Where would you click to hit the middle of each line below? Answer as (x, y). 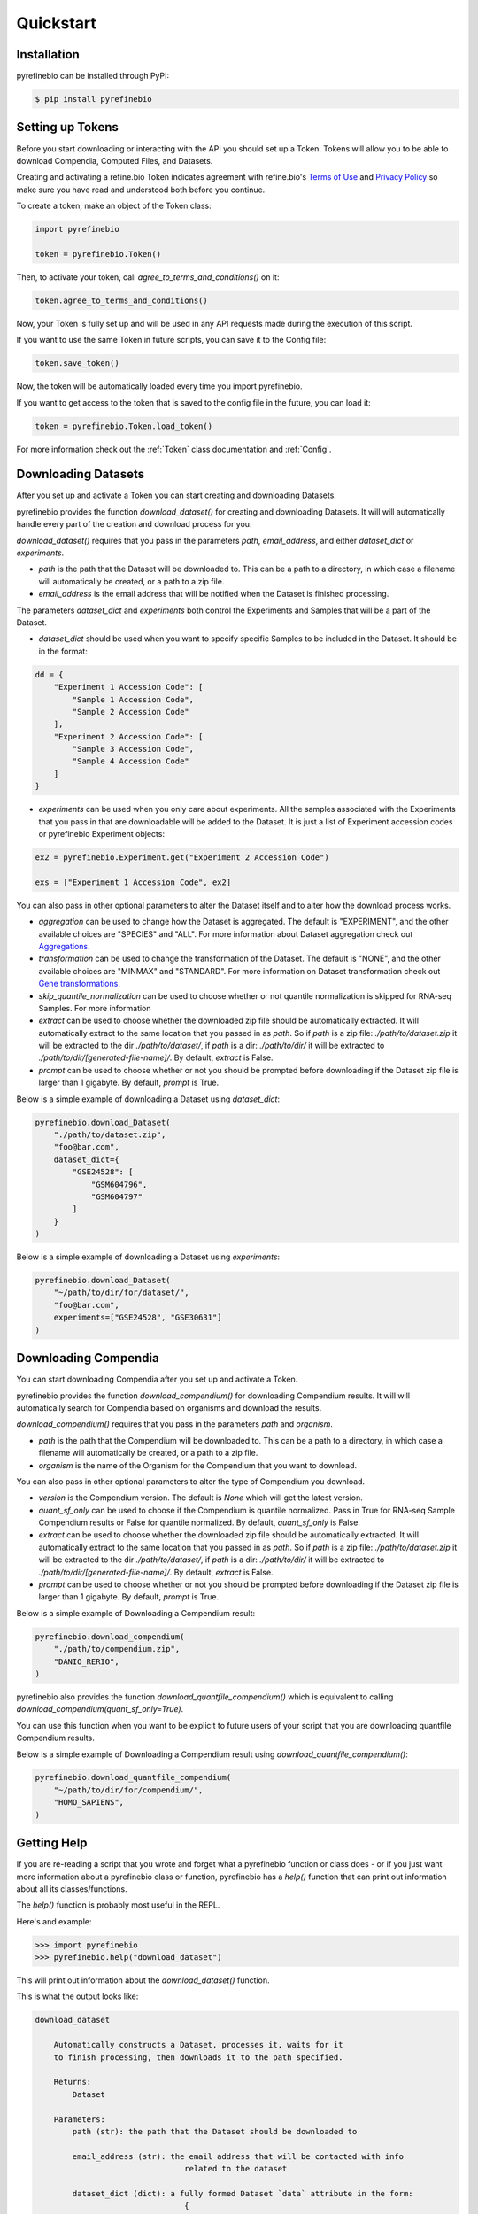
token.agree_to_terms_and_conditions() (121, 300)
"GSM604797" (117, 1196)
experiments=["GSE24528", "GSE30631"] (138, 1318)
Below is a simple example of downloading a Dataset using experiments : (148, 1257)
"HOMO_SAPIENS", (89, 1803)
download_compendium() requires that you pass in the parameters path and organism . (175, 1424)
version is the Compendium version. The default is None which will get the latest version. (200, 1498)
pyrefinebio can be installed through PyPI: (93, 76)
